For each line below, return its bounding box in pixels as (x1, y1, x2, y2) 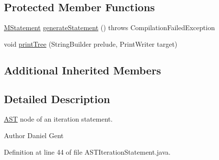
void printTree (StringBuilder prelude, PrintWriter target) (4, 38, 178, 49)
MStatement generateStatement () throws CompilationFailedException (4, 22, 215, 33)
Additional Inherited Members (4, 62, 161, 77)
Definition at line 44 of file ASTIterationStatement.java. (4, 146, 171, 157)
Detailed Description (4, 91, 110, 106)
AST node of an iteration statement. (4, 114, 113, 124)
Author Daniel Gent (4, 130, 64, 140)
